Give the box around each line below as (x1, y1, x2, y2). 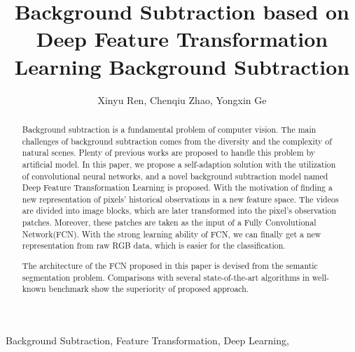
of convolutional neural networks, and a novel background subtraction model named (22, 170, 328, 182)
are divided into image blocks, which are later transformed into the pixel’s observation (22, 205, 337, 217)
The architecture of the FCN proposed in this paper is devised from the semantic (22, 260, 318, 271)
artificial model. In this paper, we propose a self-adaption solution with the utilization (22, 158, 336, 170)
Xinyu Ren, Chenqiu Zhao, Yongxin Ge (97, 92, 267, 107)
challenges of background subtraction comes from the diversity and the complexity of (22, 135, 332, 147)
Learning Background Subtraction (14, 52, 350, 80)
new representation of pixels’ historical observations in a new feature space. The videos (22, 193, 339, 205)
